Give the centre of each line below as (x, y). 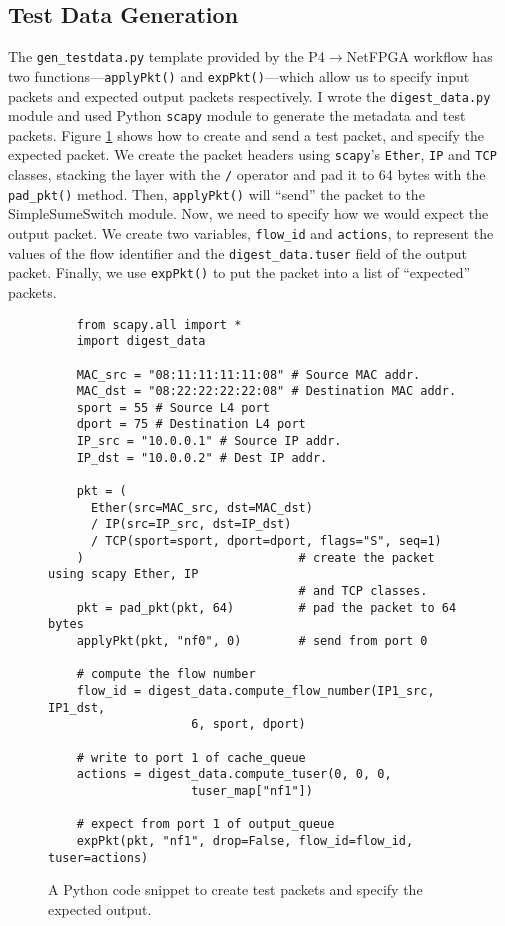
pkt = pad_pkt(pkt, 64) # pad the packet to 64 (266, 607)
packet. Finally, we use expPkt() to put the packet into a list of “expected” (239, 272)
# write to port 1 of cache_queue (191, 757)
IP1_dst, (77, 707)
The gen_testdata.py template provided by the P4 (166, 56)
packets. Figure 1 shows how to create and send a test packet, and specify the (246, 134)
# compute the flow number (166, 674)
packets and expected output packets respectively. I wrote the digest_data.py (249, 95)
